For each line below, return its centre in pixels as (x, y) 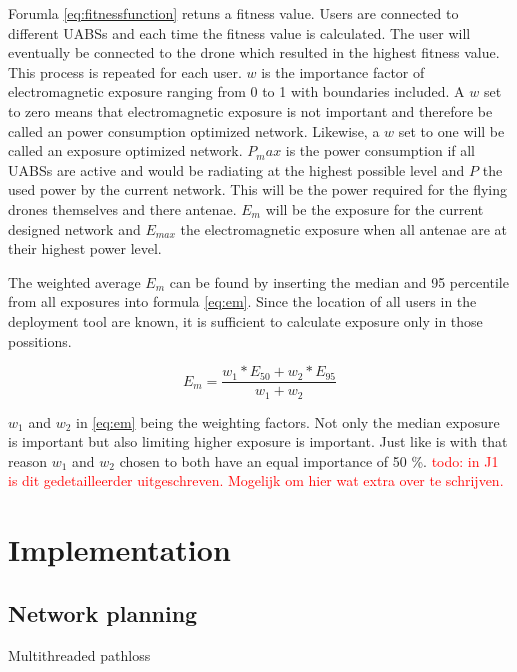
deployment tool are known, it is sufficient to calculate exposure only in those (245, 320)
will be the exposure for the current (374, 208)
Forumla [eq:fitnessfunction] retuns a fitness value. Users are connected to (233, 13)
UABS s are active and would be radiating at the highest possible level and (236, 169)
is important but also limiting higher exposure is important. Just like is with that (258, 441)
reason (28, 460)
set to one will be (451, 130)
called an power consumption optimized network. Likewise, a (194, 130)
